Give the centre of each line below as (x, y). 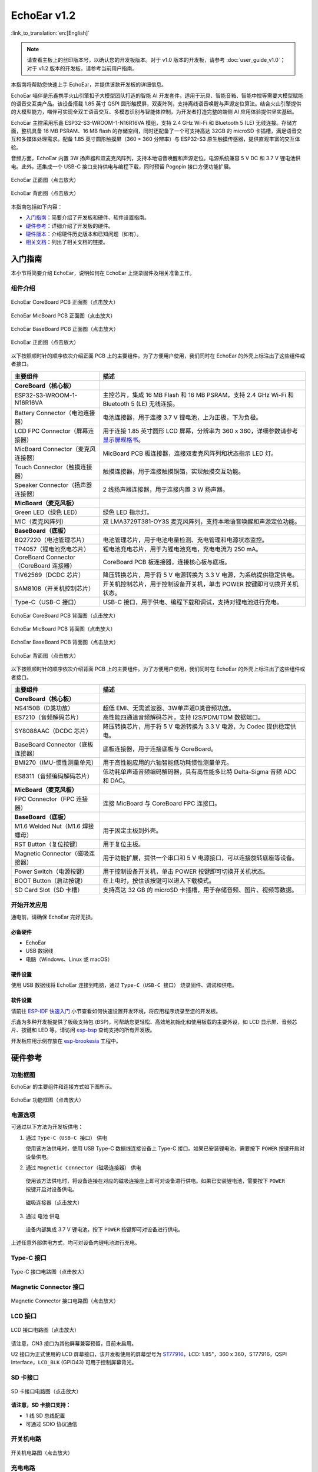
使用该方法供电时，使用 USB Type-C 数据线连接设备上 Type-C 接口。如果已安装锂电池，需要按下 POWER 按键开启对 (165, 1149)
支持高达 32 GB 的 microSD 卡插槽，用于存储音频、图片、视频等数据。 (200, 890)
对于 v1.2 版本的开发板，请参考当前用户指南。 (82, 68)
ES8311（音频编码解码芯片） (54, 776)
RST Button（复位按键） (48, 844)
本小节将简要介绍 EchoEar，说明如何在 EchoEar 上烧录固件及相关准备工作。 (103, 273)
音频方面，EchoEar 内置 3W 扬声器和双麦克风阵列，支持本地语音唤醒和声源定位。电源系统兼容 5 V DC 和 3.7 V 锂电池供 (156, 158)
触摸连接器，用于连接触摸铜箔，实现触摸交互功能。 (173, 471)
